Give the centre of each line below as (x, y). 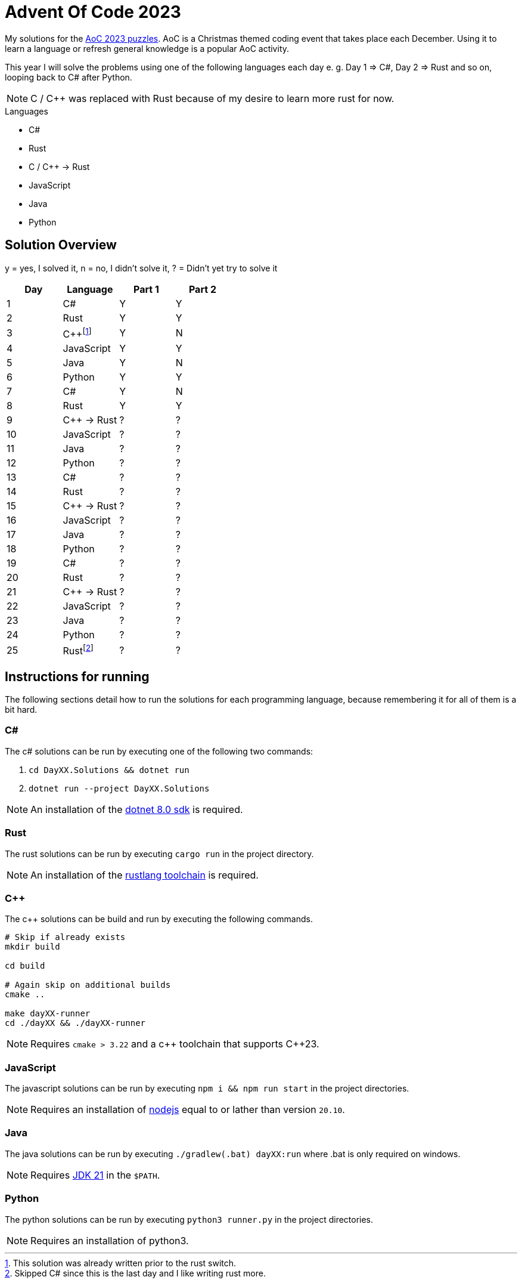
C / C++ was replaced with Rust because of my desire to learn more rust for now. (212, 98)
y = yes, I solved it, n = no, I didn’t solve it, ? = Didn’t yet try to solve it (141, 268)
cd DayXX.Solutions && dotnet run (109, 770)
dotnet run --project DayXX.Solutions (119, 788)
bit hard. (21, 710)
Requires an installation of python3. (110, 1240)
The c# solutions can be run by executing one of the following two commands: (159, 751)
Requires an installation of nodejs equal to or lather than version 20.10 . (188, 1110)
